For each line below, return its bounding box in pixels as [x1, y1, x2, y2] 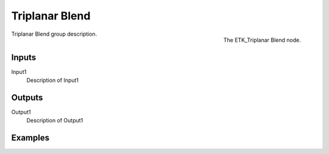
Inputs [11, 52, 37, 62]
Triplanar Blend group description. [11, 30, 97, 38]
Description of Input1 [26, 76, 79, 84]
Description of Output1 [26, 117, 83, 124]
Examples [11, 133, 50, 143]
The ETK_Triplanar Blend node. [223, 36, 301, 44]
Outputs [11, 92, 43, 102]
